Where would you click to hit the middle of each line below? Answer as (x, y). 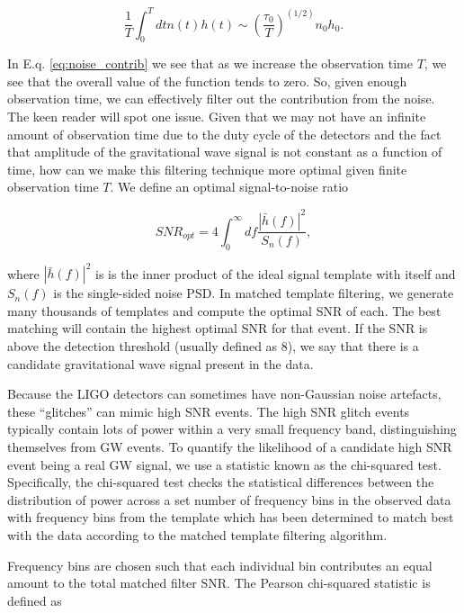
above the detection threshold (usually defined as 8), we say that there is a (213, 346)
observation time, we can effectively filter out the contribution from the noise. (221, 99)
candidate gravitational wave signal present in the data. (161, 363)
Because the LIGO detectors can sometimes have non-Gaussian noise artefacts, (224, 394)
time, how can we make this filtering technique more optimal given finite (207, 169)
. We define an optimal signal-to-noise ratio (229, 187)
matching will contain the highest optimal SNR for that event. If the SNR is (218, 328)
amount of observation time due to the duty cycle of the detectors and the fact (224, 134)
